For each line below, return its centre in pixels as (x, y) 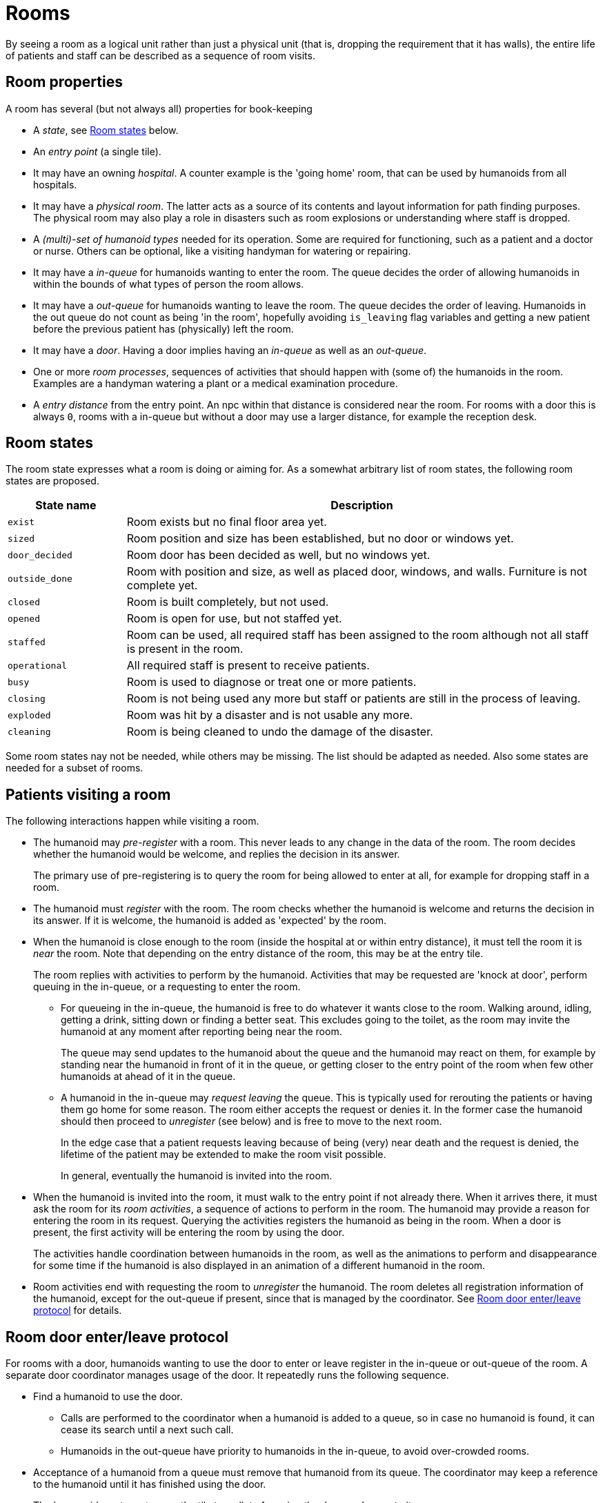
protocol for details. (78, 1310)
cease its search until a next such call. (147, 1430)
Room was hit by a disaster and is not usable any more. (270, 715)
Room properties (64, 82)
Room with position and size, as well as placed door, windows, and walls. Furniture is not (357, 572)
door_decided (40, 555)
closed (24, 602)
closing (27, 698)
